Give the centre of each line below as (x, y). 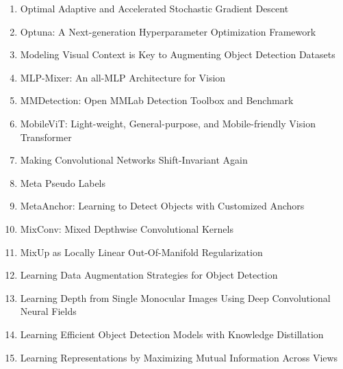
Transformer (46, 137)
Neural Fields (48, 311)
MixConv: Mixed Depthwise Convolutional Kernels (127, 228)
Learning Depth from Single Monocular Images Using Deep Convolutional (175, 297)
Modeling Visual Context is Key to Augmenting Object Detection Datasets (178, 54)
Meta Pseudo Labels (63, 182)
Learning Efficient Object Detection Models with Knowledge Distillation (172, 334)
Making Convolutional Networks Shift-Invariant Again (134, 160)
